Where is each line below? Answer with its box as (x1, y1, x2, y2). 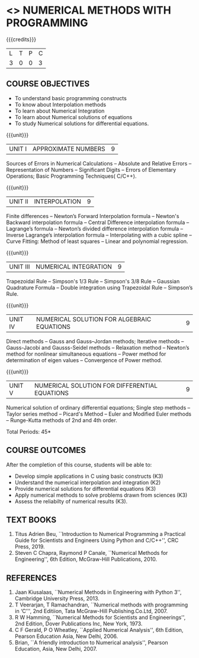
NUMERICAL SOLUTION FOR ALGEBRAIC (36, 315, 152, 323)
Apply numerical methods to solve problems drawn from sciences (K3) (14, 491, 188, 499)
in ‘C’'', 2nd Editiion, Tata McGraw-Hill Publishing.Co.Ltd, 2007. (14, 608, 168, 615)
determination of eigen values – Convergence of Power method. (6, 356, 162, 363)
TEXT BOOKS (6, 515, 57, 525)
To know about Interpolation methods (14, 101, 107, 108)
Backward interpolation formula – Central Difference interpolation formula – (6, 219, 190, 226)
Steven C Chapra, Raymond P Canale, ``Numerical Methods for (14, 550, 168, 557)
